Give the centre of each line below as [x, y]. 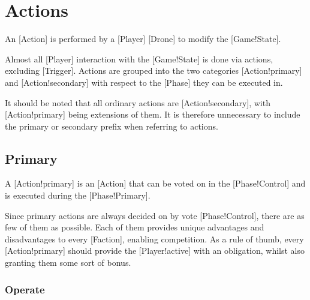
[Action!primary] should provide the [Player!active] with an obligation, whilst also [155, 250]
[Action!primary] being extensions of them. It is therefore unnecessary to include [153, 114]
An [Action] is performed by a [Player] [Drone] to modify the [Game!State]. [143, 39]
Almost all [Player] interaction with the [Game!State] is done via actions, [139, 58]
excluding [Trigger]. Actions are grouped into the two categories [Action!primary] [154, 70]
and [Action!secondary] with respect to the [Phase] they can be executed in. [144, 82]
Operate [25, 289]
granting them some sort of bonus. [68, 262]
